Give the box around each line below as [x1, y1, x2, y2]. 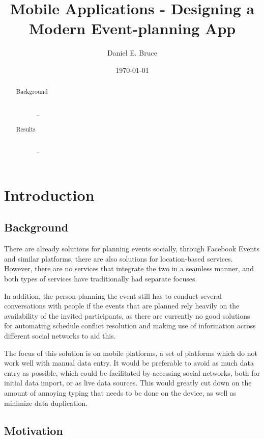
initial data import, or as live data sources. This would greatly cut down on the [4, 377, 252, 388]
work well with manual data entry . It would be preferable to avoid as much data [4, 357, 254, 368]
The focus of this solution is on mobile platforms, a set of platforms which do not [4, 347, 258, 358]
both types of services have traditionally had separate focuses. [4, 273, 197, 284]
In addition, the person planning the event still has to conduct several [4, 290, 222, 301]
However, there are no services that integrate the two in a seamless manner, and [4, 263, 254, 274]
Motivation [4, 422, 63, 438]
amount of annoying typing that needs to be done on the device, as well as [4, 388, 237, 398]
